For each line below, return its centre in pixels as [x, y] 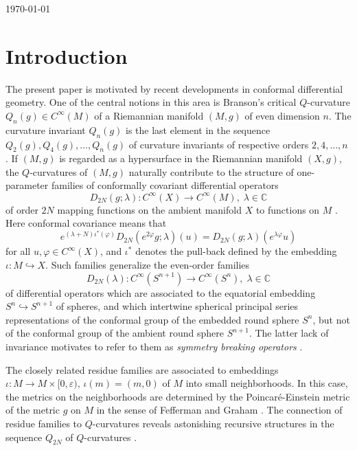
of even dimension [282, 115]
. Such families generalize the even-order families [148, 264]
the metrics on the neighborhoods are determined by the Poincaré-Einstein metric [178, 396]
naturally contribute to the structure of [211, 171]
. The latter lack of [289, 333]
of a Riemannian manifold [149, 115]
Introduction [67, 55]
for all [18, 251]
